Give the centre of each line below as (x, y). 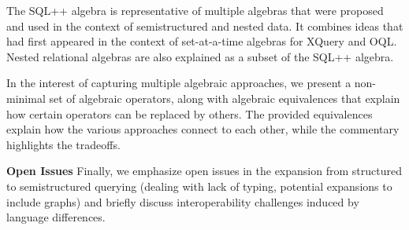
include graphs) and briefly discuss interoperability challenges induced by (183, 201)
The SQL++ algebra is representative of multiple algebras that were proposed (195, 10)
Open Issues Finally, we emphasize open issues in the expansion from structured (204, 171)
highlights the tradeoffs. (63, 144)
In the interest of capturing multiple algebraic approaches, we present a (179, 83)
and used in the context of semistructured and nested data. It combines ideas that (205, 26)
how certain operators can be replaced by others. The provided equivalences (190, 113)
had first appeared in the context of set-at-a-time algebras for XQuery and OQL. (202, 41)
